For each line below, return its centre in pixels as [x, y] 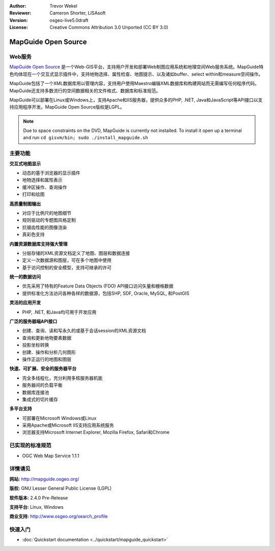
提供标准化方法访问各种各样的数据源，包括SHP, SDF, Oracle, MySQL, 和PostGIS [106, 293]
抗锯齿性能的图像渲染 [45, 227]
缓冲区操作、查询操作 [45, 187]
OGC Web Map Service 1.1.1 [51, 456]
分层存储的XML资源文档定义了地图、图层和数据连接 [76, 253]
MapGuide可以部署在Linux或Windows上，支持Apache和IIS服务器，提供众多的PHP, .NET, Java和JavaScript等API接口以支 [136, 100]
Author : [18, 6]
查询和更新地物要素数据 [47, 338]
